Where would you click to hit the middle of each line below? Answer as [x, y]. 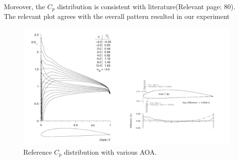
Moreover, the [24, 6]
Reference [38, 152]
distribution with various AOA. [111, 152]
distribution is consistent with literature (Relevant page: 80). [146, 6]
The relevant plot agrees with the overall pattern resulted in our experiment [117, 16]
